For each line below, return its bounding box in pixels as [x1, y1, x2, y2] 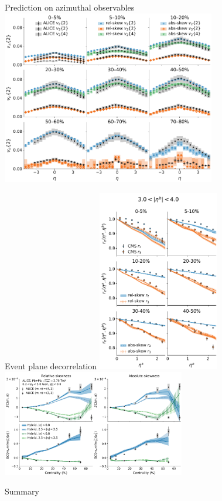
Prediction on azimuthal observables [5, 1, 135, 13]
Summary [5, 485, 39, 497]
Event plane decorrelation [5, 360, 97, 372]
